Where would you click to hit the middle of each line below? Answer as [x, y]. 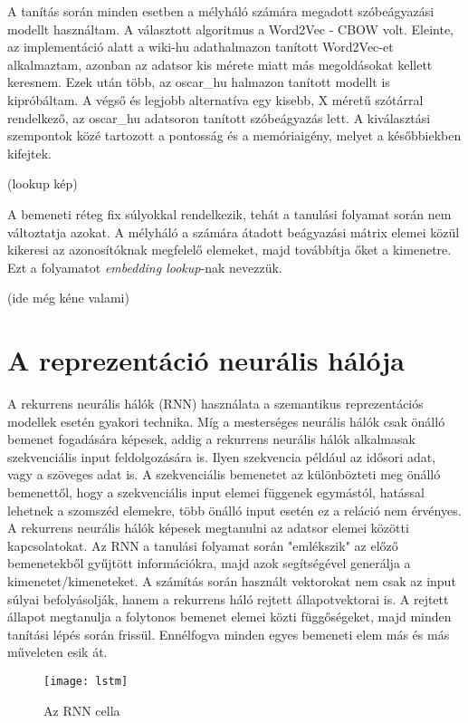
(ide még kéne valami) [68, 298]
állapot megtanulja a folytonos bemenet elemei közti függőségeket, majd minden [229, 617]
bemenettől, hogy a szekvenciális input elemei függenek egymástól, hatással [216, 492]
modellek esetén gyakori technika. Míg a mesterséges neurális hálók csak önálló [226, 421]
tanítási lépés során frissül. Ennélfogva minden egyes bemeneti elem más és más [229, 634]
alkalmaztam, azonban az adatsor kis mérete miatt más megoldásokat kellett [220, 64]
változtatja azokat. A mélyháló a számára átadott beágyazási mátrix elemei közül [234, 231]
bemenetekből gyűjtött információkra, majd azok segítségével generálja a [209, 563]
